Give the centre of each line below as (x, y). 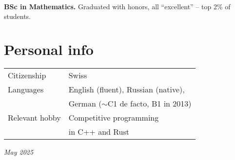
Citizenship (27, 75)
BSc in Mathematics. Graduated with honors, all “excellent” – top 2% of (117, 6)
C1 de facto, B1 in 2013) (149, 104)
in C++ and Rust (99, 132)
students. (17, 16)
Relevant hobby (34, 118)
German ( (85, 104)
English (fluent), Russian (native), (127, 89)
